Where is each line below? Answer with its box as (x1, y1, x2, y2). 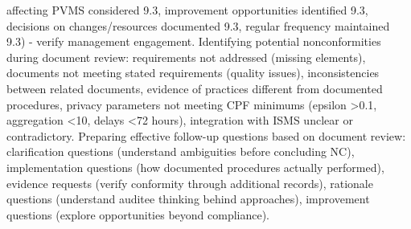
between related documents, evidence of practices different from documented (6, 80, 383, 96)
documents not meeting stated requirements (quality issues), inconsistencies (6, 64, 380, 81)
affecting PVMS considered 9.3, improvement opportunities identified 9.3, (6, 2, 368, 18)
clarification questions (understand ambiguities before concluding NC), (6, 143, 355, 160)
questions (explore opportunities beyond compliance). (6, 206, 270, 223)
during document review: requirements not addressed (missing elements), (6, 48, 366, 65)
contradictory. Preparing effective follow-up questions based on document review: (6, 127, 406, 144)
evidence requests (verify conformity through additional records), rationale (6, 174, 373, 191)
